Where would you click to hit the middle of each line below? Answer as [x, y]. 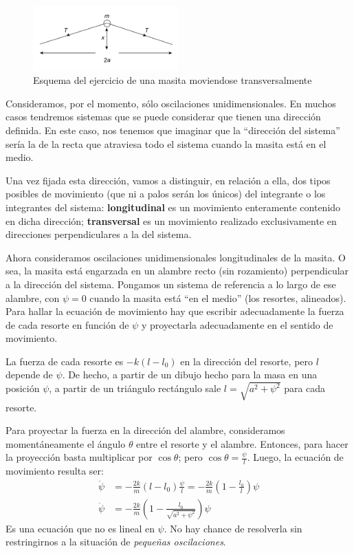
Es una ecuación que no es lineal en [80, 528]
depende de [29, 375]
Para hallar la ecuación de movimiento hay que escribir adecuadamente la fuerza [175, 311]
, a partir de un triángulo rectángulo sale [135, 388]
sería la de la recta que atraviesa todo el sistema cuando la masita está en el [166, 143]
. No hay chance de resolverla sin [233, 528]
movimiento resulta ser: [55, 471]
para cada [305, 388]
